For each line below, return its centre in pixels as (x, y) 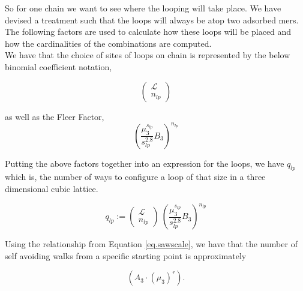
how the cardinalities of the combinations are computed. (108, 43)
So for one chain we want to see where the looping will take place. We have (143, 8)
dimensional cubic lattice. (52, 189)
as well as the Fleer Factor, (55, 116)
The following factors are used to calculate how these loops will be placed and (148, 31)
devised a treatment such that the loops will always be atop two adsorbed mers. (152, 19)
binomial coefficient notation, (58, 66)
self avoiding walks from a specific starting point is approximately (126, 255)
